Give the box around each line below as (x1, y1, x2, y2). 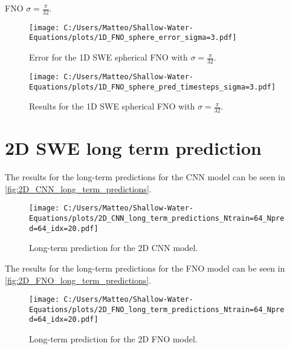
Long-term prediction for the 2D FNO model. (29, 333, 198, 345)
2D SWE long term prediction (5, 135, 262, 160)
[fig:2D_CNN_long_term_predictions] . (5, 182, 152, 195)
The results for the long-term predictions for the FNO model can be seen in (5, 261, 285, 274)
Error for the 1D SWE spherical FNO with (29, 51, 188, 64)
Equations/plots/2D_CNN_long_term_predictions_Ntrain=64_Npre (29, 214, 285, 223)
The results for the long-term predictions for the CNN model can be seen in (5, 171, 286, 183)
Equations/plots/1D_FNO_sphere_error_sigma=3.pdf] (29, 33, 237, 42)
